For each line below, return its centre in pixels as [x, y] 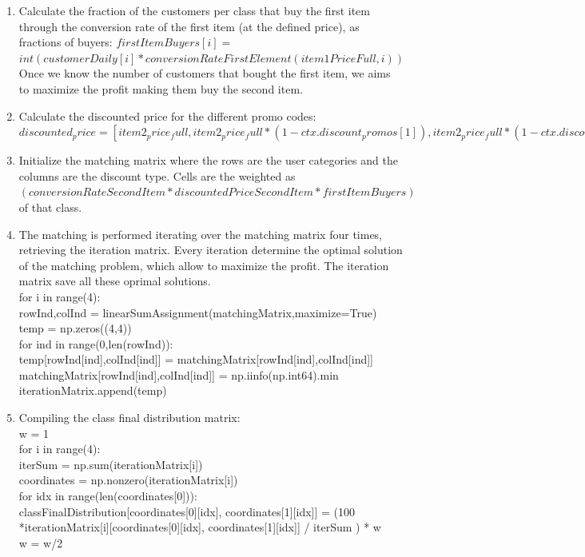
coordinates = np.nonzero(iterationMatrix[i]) [128, 480]
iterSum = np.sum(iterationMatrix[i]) [111, 464]
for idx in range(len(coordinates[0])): [108, 496]
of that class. [50, 207]
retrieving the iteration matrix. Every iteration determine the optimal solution [211, 250]
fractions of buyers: [66, 42]
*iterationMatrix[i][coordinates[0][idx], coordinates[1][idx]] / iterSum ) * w [200, 527]
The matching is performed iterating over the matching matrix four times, [201, 234]
